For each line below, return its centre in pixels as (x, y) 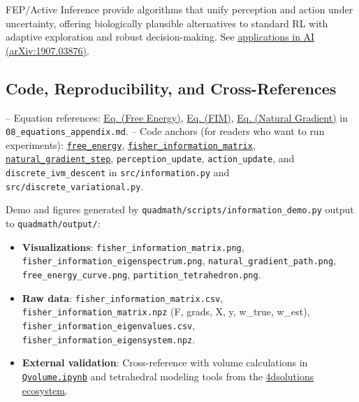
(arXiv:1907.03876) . (47, 50)
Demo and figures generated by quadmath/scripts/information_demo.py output (180, 209)
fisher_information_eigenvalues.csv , (109, 325)
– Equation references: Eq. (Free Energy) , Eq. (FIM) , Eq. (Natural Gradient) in (177, 117)
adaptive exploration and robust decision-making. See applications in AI (160, 37)
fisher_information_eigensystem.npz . (109, 339)
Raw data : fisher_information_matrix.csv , (123, 297)
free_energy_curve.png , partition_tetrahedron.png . (141, 274)
